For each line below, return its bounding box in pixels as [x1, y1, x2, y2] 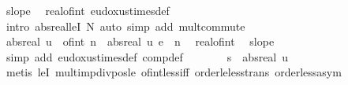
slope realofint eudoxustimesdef [6, 2, 170, 18]
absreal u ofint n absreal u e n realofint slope [6, 33, 275, 50]
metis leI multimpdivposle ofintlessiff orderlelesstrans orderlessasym [6, 64, 342, 80]
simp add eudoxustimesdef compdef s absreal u [6, 48, 289, 65]
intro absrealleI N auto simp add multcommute [6, 17, 245, 34]
